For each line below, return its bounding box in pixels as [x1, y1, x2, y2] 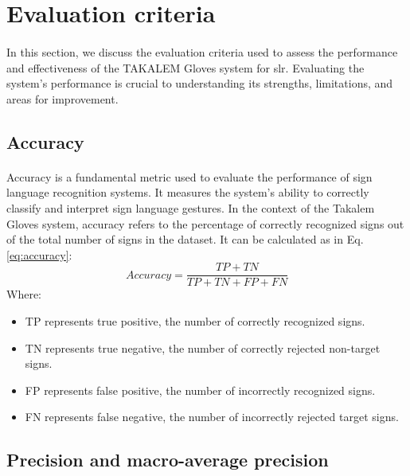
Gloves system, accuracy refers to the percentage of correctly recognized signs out [6, 215, 404, 232]
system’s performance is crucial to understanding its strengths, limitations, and [6, 75, 393, 92]
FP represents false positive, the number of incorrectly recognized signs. [25, 381, 376, 398]
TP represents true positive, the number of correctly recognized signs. [25, 312, 365, 329]
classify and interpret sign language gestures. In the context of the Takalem [6, 199, 375, 216]
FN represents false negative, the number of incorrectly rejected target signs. [25, 408, 399, 425]
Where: [6, 286, 41, 302]
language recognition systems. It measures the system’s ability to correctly [6, 184, 369, 201]
